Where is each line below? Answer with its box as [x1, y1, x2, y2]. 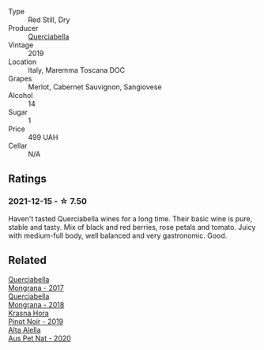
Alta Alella [8, 325, 41, 334]
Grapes [8, 74, 32, 83]
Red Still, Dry [28, 15, 70, 24]
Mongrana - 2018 [8, 299, 65, 309]
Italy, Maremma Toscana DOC [28, 66, 126, 74]
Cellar [8, 141, 28, 150]
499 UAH [28, 133, 58, 141]
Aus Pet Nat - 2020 [8, 333, 71, 343]
